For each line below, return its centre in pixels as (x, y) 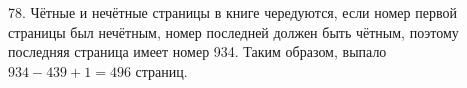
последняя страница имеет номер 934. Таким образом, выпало (197, 51)
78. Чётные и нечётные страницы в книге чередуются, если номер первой (232, 12)
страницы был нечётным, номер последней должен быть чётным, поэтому (233, 31)
